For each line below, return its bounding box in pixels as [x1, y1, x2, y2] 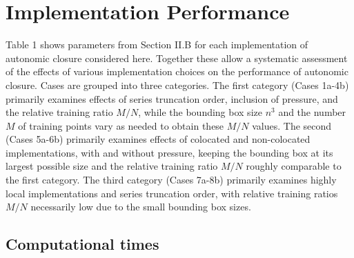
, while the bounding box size [138, 105, 262, 119]
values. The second [252, 118, 332, 132]
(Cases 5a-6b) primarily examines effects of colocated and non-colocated [6, 132, 311, 146]
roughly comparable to [246, 159, 342, 173]
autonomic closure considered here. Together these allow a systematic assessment [6, 50, 348, 65]
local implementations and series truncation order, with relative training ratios [6, 186, 338, 200]
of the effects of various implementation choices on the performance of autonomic [6, 64, 348, 79]
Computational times [6, 233, 159, 255]
